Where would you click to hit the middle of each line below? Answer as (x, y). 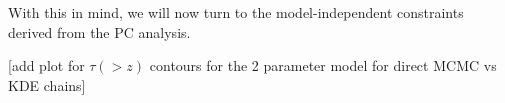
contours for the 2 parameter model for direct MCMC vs (323, 65)
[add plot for (46, 65)
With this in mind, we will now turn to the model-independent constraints (236, 12)
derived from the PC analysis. (99, 31)
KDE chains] (47, 84)
